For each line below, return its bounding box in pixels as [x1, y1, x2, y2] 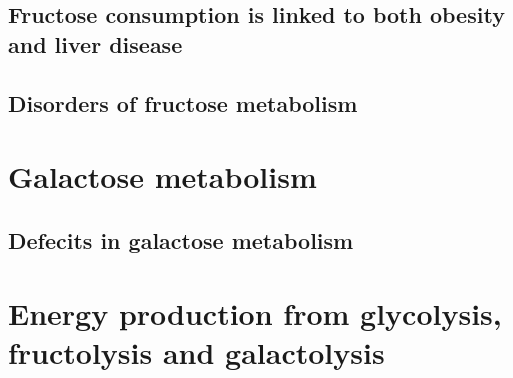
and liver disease [8, 28, 183, 59]
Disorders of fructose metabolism [8, 87, 358, 118]
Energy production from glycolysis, [8, 293, 502, 334]
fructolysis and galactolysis [8, 332, 385, 373]
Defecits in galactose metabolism [8, 224, 354, 255]
